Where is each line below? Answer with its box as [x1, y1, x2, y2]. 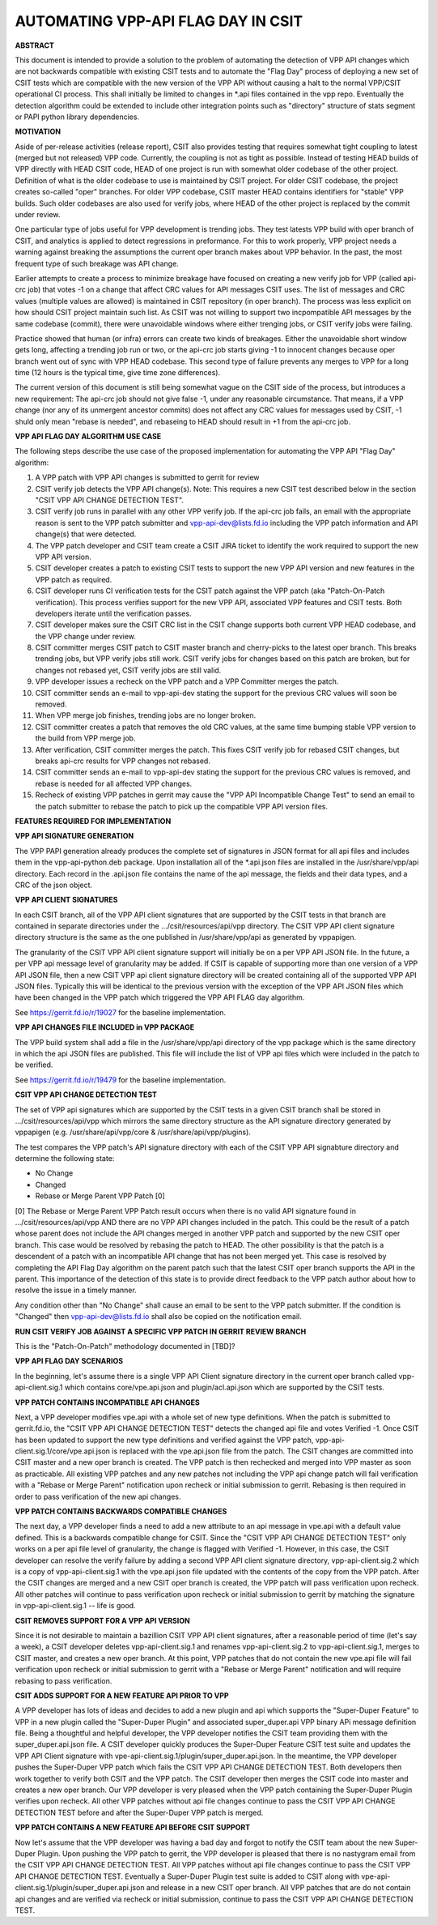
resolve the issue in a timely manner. [15, 1285, 137, 1295]
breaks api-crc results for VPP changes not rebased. [35, 756, 210, 766]
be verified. [15, 1060, 53, 1069]
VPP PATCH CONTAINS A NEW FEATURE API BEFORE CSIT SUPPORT [15, 1823, 251, 1833]
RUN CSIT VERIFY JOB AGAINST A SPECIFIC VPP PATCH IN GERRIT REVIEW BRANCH [15, 1326, 307, 1336]
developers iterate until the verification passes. [35, 608, 192, 618]
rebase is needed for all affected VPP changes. [35, 779, 193, 788]
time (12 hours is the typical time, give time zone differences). [15, 368, 221, 378]
